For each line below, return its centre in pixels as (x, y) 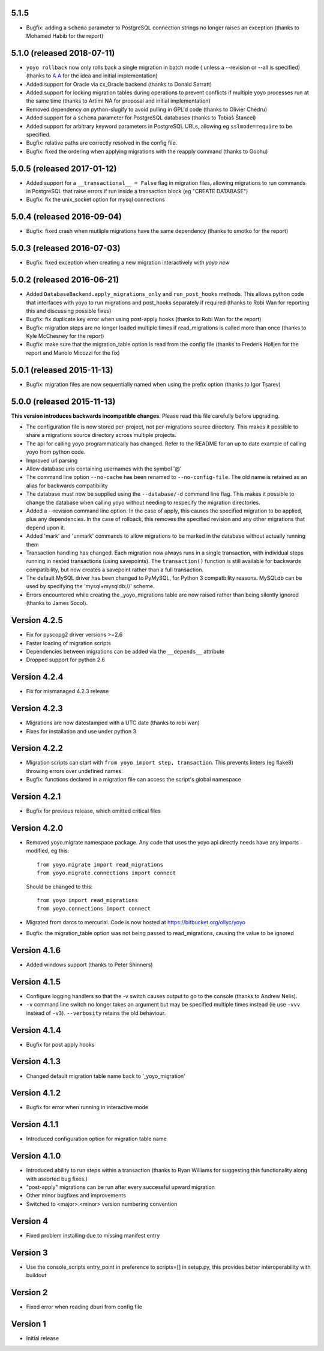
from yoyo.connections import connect (94, 909)
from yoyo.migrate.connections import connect (106, 873)
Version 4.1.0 (36, 1156)
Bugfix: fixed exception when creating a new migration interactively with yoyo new (128, 263)
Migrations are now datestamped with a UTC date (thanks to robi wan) (113, 723)
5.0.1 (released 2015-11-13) (62, 370)
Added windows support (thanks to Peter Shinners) (89, 965)
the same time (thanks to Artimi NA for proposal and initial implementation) (118, 101)
